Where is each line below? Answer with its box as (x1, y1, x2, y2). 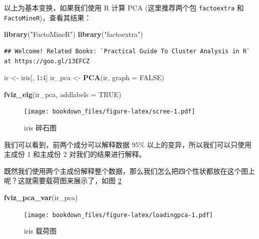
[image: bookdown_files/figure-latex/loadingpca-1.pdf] (24, 211, 213, 219)
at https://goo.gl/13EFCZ (4, 57, 90, 65)
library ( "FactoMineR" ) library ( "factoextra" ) (4, 29, 143, 39)
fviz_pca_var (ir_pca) (4, 192, 78, 202)
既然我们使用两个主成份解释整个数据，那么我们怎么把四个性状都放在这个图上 (4, 165, 255, 176)
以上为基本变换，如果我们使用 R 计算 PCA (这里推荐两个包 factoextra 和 (4, 2, 244, 12)
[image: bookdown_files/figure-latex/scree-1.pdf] (24, 108, 195, 116)
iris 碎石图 (24, 122, 57, 132)
